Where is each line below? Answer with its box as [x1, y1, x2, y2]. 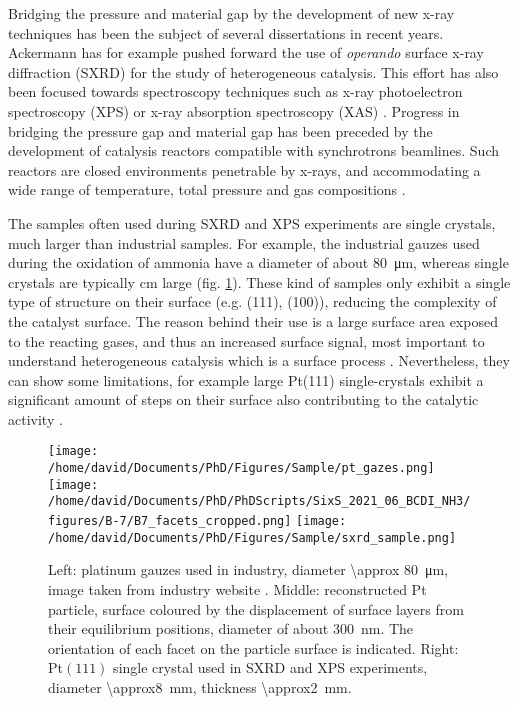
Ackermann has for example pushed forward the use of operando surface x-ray [8, 42, 484, 63]
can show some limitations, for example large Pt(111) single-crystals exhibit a [8, 369, 484, 390]
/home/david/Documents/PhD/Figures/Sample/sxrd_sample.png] [48, 530, 457, 545]
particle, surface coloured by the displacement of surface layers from [48, 598, 464, 619]
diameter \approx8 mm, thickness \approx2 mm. [48, 676, 352, 697]
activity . [8, 408, 63, 429]
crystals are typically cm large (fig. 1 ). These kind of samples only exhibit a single [8, 271, 511, 292]
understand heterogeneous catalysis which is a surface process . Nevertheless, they [8, 350, 510, 371]
